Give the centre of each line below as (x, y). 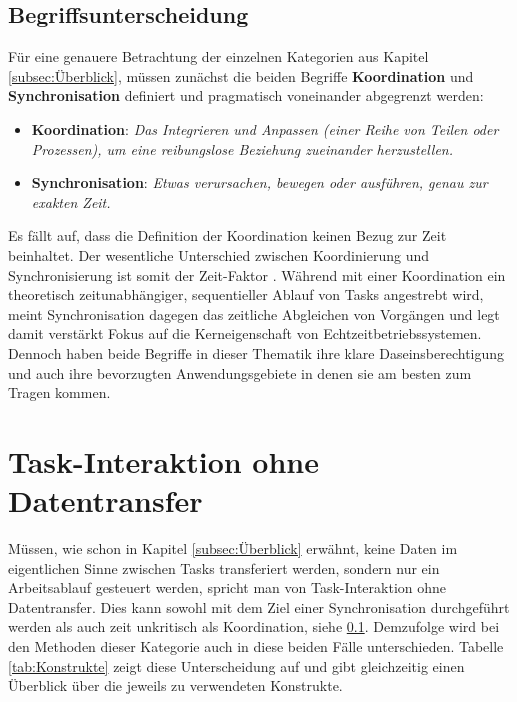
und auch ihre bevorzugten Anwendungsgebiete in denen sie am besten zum (240, 372)
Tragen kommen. (59, 392)
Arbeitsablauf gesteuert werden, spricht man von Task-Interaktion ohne (227, 587)
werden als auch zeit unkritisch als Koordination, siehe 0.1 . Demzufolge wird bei (254, 626)
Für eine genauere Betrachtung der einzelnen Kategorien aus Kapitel (218, 56)
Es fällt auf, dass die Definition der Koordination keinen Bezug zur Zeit (227, 235)
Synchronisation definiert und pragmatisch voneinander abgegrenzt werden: (246, 95)
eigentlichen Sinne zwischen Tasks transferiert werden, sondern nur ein (224, 567)
